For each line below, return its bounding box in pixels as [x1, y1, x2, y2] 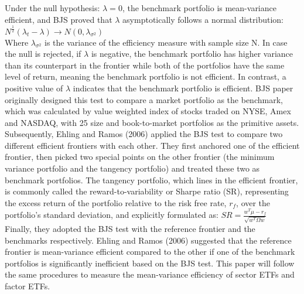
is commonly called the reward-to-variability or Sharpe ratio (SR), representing [5, 185, 289, 197]
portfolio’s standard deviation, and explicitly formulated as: [5, 208, 218, 221]
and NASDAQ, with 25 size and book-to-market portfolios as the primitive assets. [5, 116, 299, 128]
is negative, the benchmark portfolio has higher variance [91, 47, 293, 60]
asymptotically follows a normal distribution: [122, 13, 284, 25]
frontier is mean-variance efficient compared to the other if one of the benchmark [5, 245, 295, 258]
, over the [236, 196, 271, 208]
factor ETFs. [5, 279, 50, 292]
